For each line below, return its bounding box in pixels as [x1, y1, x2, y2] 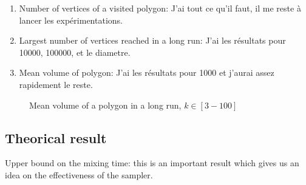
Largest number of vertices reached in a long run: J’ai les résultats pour [19, 34, 286, 47]
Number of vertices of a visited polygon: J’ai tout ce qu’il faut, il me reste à [19, 2, 301, 14]
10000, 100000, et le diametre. [19, 45, 131, 58]
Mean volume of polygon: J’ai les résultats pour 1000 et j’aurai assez [19, 66, 274, 79]
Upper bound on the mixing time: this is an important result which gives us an [5, 156, 299, 169]
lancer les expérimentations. [19, 13, 123, 26]
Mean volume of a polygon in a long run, [29, 98, 182, 111]
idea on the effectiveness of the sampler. [5, 168, 153, 181]
